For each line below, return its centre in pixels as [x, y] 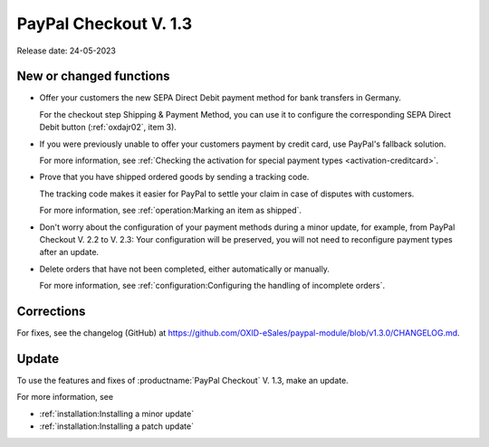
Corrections [51, 311]
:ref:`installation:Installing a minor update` [117, 414]
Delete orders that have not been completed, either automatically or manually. [184, 269]
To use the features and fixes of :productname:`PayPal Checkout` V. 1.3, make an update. [182, 380]
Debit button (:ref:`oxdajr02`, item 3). [108, 128]
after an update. [69, 252]
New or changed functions [94, 76]
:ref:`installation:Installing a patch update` [117, 426]
